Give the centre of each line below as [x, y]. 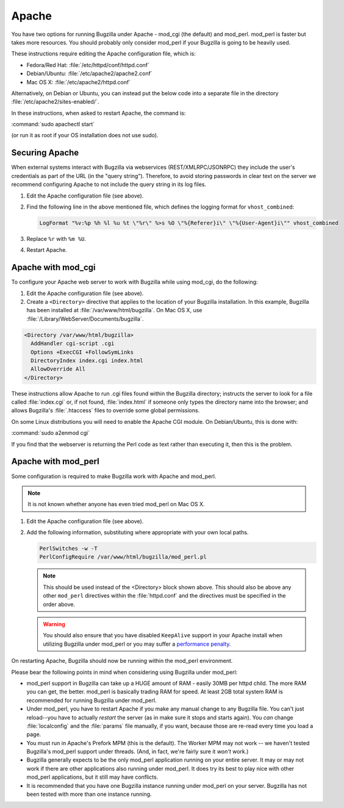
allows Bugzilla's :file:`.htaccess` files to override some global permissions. [106, 410]
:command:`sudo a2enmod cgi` [51, 433]
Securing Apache [45, 153]
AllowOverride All [58, 369]
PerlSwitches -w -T [68, 549]
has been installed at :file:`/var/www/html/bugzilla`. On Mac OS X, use [114, 310]
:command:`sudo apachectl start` [53, 124]
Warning [54, 624]
